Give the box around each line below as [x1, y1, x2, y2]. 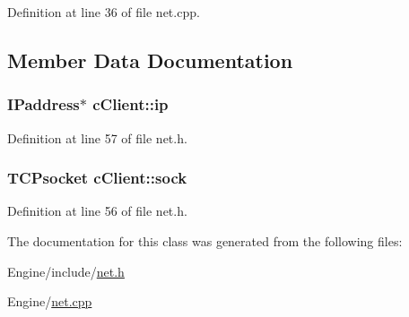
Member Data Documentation [7, 46, 293, 73]
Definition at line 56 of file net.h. [7, 201, 187, 220]
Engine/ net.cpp [7, 292, 92, 311]
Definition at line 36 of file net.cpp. [7, 3, 200, 21]
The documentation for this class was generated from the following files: [7, 232, 403, 250]
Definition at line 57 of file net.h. [7, 128, 187, 147]
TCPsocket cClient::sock [7, 167, 187, 189]
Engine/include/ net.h [7, 261, 125, 280]
